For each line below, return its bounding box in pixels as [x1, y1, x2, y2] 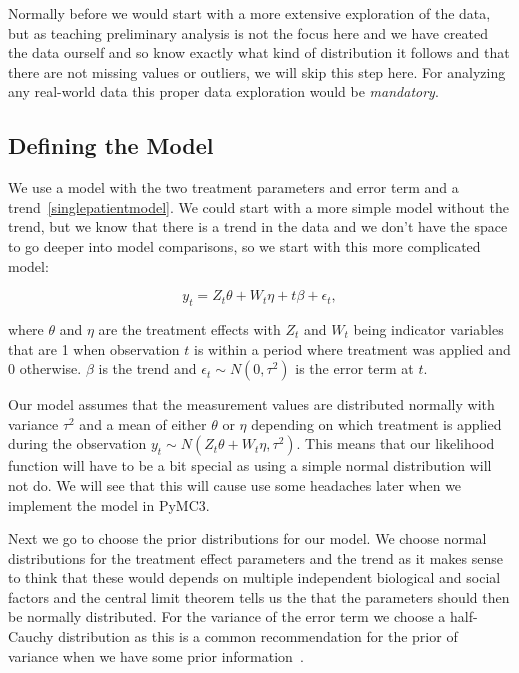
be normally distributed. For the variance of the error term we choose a [8, 606, 446, 627]
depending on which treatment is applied [251, 413, 502, 434]
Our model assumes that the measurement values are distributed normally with [8, 394, 495, 415]
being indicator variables [353, 318, 504, 339]
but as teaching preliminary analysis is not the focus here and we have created [8, 22, 489, 43]
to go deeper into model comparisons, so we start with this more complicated [8, 235, 481, 256]
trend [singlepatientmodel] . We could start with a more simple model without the [8, 196, 509, 217]
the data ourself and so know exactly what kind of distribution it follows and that [8, 42, 510, 63]
